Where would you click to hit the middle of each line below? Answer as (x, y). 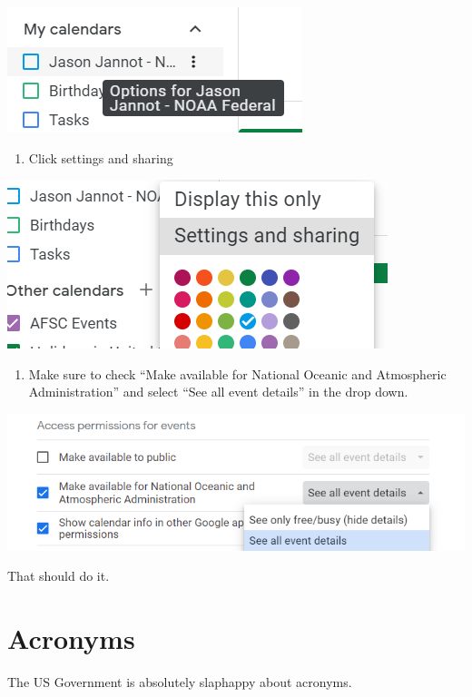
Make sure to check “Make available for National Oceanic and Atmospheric (237, 373)
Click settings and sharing (101, 157)
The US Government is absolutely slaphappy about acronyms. (180, 681)
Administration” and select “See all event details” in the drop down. (218, 392)
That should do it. (59, 576)
